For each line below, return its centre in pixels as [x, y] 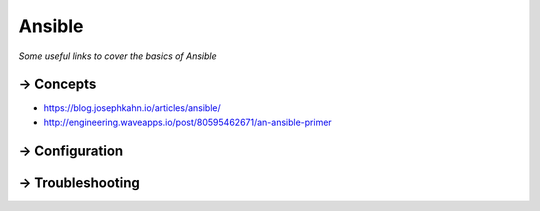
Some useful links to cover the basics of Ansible [117, 56]
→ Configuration [71, 150]
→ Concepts [57, 84]
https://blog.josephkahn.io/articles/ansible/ [132, 108]
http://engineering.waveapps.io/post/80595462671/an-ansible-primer [187, 122]
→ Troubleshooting [79, 182]
